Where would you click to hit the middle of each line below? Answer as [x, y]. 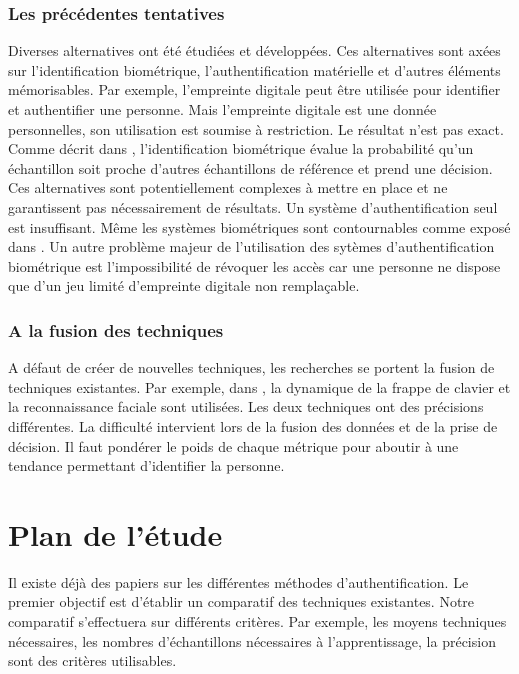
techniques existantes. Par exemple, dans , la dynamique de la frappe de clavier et [259, 386]
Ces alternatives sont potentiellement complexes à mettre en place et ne [228, 187]
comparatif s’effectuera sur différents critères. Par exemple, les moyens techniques [257, 621]
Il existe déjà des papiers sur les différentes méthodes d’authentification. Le [238, 581]
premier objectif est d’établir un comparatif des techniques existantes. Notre [241, 601]
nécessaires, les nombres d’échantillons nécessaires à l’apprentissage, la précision [252, 640]
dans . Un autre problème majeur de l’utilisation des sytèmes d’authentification [251, 246]
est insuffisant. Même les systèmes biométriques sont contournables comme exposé [259, 226]
